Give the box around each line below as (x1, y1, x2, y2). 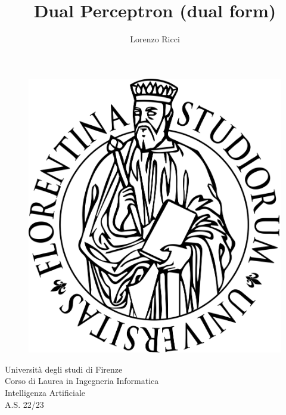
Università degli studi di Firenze (5, 363, 123, 375)
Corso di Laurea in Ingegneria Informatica (5, 374, 159, 387)
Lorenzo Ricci (130, 33, 180, 45)
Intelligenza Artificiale (5, 386, 85, 398)
